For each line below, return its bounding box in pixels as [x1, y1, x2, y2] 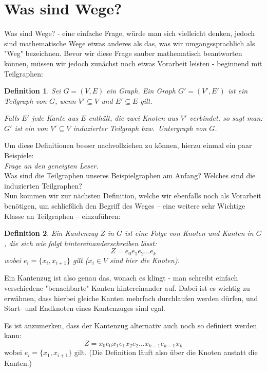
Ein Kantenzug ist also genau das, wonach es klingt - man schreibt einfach [4, 272, 238, 283]
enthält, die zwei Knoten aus [88, 113, 178, 123]
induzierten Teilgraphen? [4, 180, 82, 191]
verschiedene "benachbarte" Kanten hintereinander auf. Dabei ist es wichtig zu [4, 282, 250, 293]
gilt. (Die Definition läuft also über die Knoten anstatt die [74, 347, 258, 358]
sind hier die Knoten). [110, 254, 180, 265]
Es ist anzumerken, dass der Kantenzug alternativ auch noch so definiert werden [4, 320, 257, 330]
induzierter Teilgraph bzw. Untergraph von [73, 122, 207, 133]
